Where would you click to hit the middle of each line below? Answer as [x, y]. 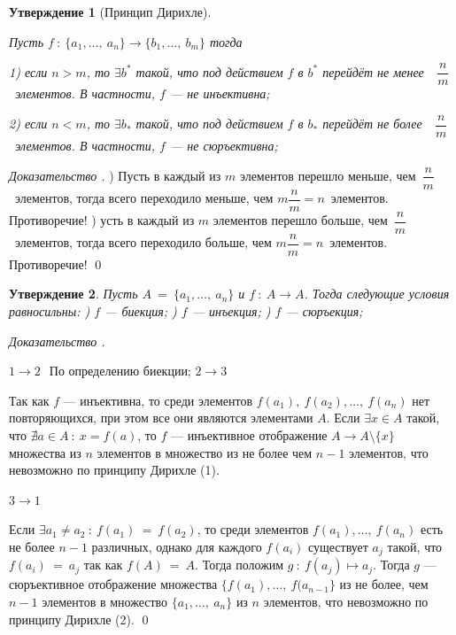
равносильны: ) [50, 310]
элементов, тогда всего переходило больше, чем [143, 242]
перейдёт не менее [373, 71]
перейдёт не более [372, 124]
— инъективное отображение [249, 434]
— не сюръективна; [224, 145]
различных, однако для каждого [177, 546]
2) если [28, 124]
